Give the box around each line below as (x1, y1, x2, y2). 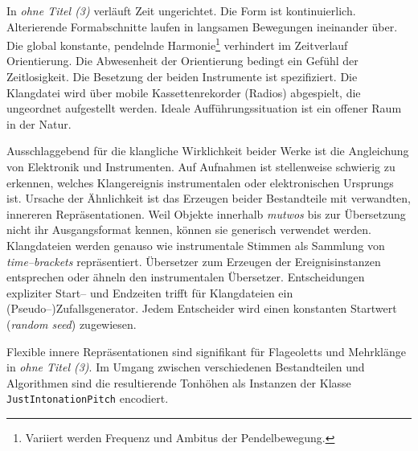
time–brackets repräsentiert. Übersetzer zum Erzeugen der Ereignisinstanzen (6, 252, 381, 269)
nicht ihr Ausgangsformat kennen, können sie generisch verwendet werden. (6, 221, 371, 238)
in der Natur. (6, 115, 72, 132)
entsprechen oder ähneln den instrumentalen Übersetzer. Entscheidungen (6, 269, 365, 285)
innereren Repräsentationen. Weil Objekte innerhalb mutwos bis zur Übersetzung (6, 205, 406, 222)
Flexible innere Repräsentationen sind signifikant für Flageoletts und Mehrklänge (6, 342, 406, 359)
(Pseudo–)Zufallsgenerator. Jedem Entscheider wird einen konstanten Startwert (6, 300, 397, 317)
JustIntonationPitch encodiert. (6, 390, 169, 407)
